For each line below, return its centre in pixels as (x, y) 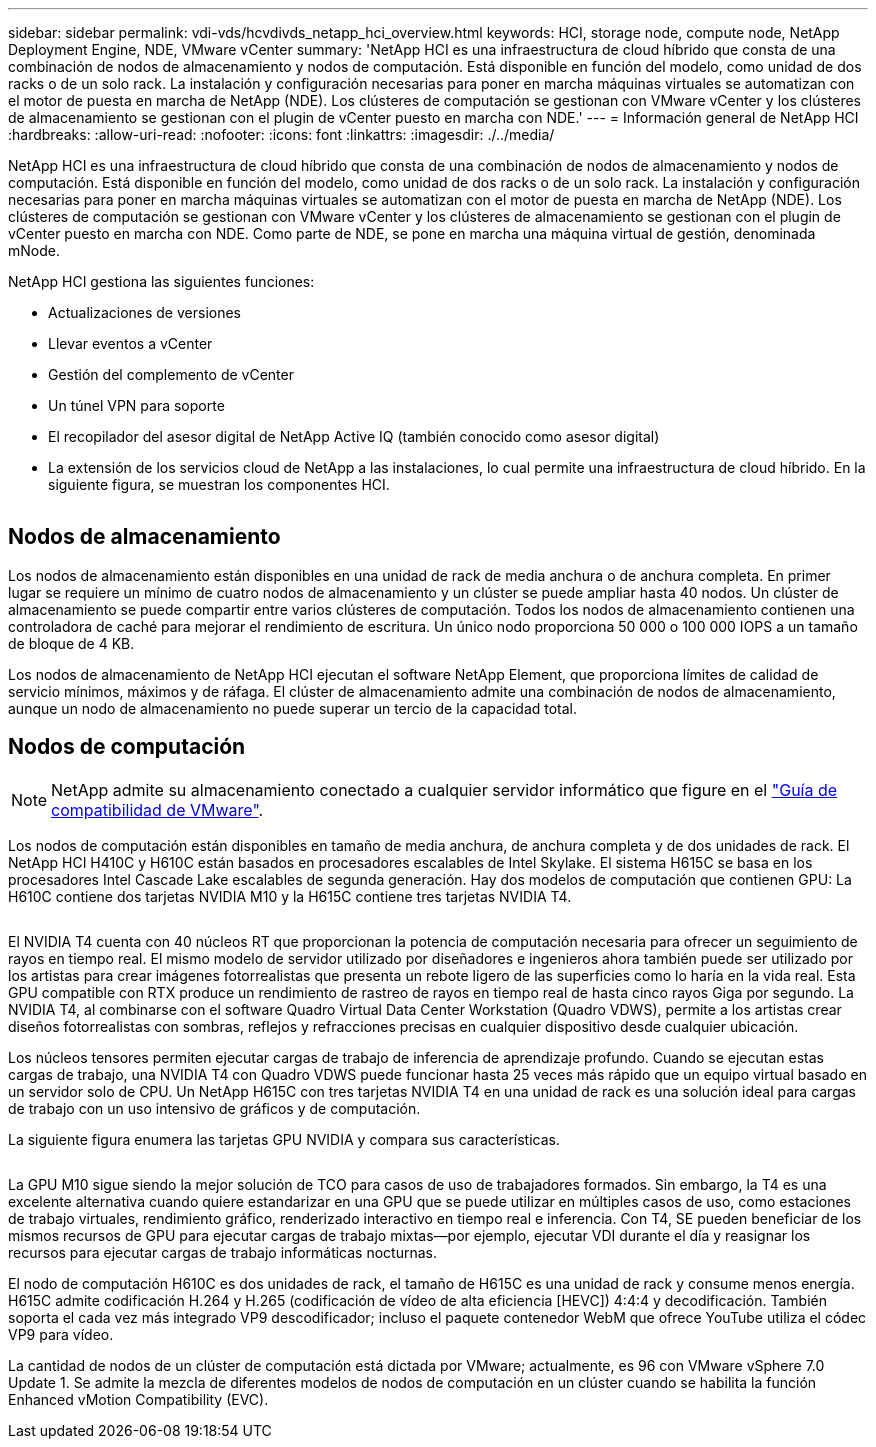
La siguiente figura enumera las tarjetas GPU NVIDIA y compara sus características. (284, 1139)
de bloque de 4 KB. (71, 643)
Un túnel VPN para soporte (136, 405)
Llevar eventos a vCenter (130, 343)
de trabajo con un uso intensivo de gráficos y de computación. (214, 1108)
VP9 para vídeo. (61, 1334)
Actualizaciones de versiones (144, 312)
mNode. (34, 250)
